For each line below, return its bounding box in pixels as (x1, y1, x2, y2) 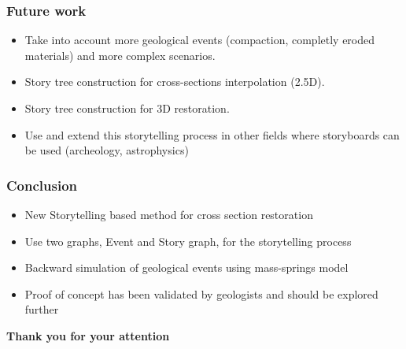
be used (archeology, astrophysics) (24, 142, 189, 158)
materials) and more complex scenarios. (24, 46, 216, 63)
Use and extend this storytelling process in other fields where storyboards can (24, 126, 400, 143)
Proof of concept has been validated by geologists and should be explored (24, 285, 378, 302)
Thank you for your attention (6, 327, 170, 343)
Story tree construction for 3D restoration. (24, 100, 230, 116)
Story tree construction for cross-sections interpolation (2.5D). (24, 73, 325, 90)
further (24, 301, 59, 317)
